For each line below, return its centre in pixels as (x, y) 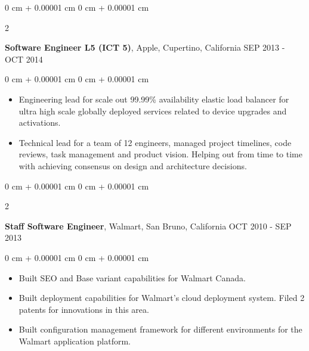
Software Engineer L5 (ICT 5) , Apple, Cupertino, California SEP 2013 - (145, 47)
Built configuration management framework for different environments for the (160, 329)
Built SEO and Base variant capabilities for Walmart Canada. (132, 277)
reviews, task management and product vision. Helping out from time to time (160, 154)
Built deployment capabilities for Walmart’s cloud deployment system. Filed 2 (162, 298)
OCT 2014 (24, 59)
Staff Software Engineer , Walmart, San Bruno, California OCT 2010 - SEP (148, 226)
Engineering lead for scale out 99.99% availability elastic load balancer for (154, 99)
